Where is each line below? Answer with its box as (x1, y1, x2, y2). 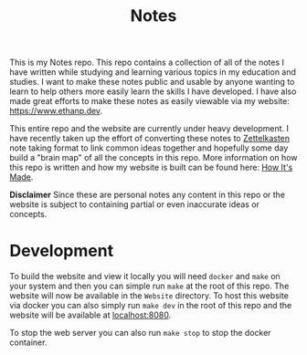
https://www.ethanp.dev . (9, 106, 103, 117)
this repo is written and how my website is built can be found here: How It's (9, 162, 293, 173)
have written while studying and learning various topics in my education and (9, 67, 297, 78)
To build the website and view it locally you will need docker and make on (9, 271, 281, 282)
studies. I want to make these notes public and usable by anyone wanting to (9, 77, 295, 88)
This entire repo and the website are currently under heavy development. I (9, 123, 290, 134)
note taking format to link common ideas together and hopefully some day (9, 142, 289, 153)
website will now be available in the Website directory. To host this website (9, 290, 290, 301)
